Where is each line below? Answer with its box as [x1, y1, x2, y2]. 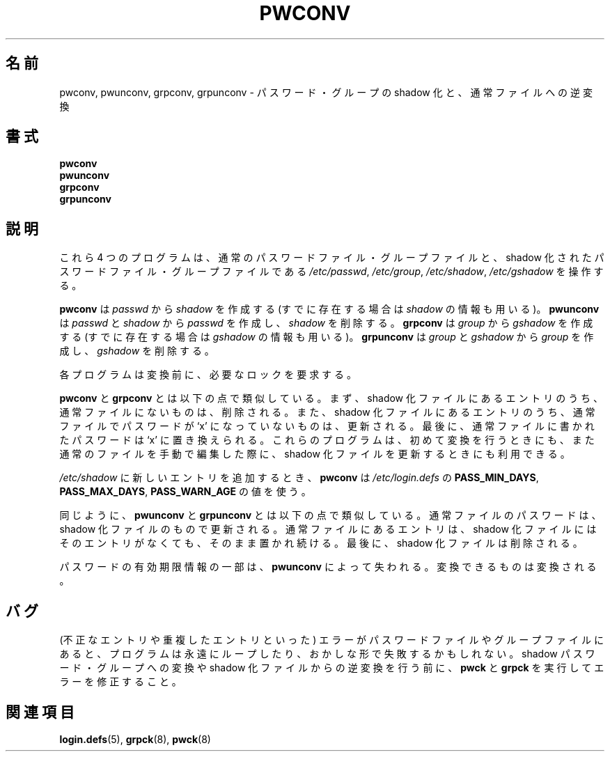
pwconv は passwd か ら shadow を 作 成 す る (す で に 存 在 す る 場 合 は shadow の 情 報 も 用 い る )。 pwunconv [59, 303, 600, 315]
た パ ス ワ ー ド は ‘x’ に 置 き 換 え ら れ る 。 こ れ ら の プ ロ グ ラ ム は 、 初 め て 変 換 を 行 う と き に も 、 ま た [59, 434, 595, 446]
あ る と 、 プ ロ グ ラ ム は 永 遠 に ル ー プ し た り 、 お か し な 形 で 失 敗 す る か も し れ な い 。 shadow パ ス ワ [59, 648, 595, 660]
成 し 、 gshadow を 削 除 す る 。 [59, 345, 214, 357]
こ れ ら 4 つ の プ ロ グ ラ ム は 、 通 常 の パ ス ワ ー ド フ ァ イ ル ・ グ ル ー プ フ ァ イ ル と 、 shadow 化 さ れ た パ [59, 251, 604, 264]
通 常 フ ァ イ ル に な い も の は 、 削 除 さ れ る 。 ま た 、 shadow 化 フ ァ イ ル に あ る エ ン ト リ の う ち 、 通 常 [59, 406, 595, 419]
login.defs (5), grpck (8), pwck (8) [59, 733, 211, 745]
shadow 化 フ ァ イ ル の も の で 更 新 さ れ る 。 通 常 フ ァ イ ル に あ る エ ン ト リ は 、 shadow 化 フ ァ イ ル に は [59, 523, 597, 536]
